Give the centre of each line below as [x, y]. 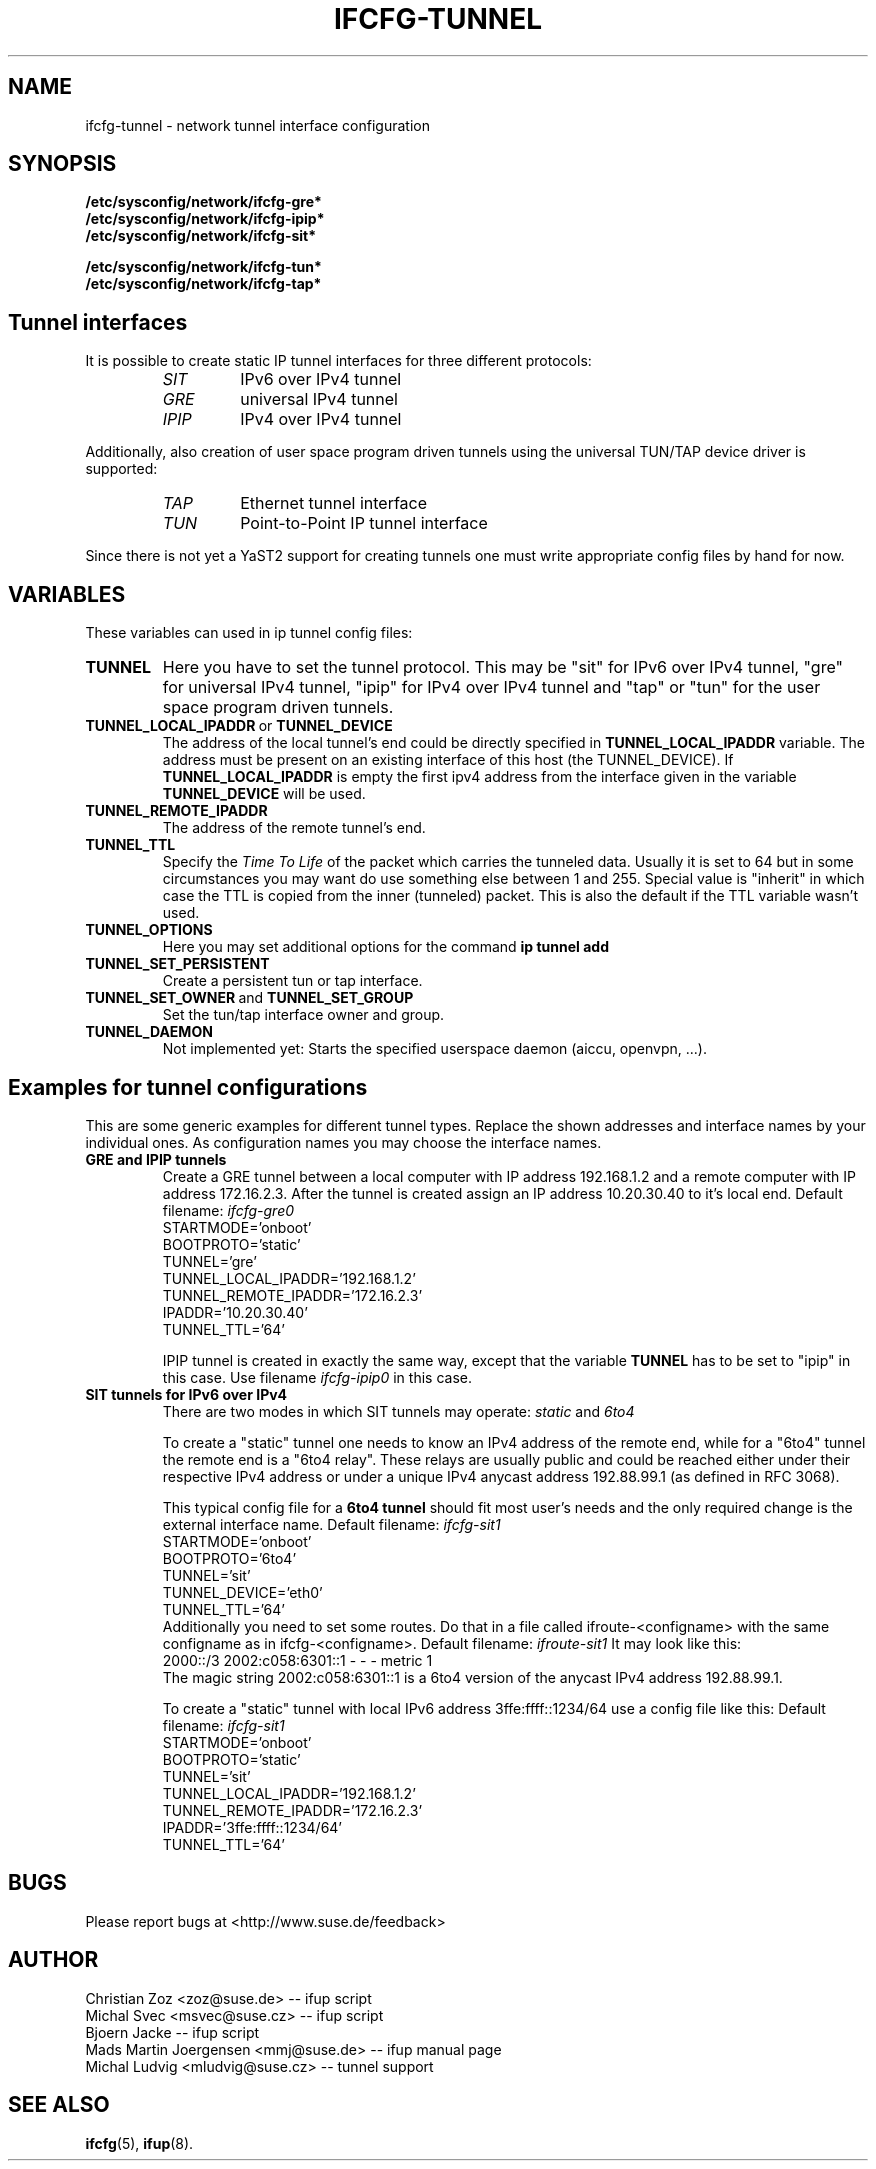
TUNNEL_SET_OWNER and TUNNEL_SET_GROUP [249, 998]
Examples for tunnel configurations [188, 1087]
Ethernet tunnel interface [334, 503]
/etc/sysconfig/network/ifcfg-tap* [203, 284]
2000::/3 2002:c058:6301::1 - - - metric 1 [297, 1660]
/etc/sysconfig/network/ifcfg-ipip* [205, 219]
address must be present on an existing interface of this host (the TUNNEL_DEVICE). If [448, 760]
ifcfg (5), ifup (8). [139, 2143]
